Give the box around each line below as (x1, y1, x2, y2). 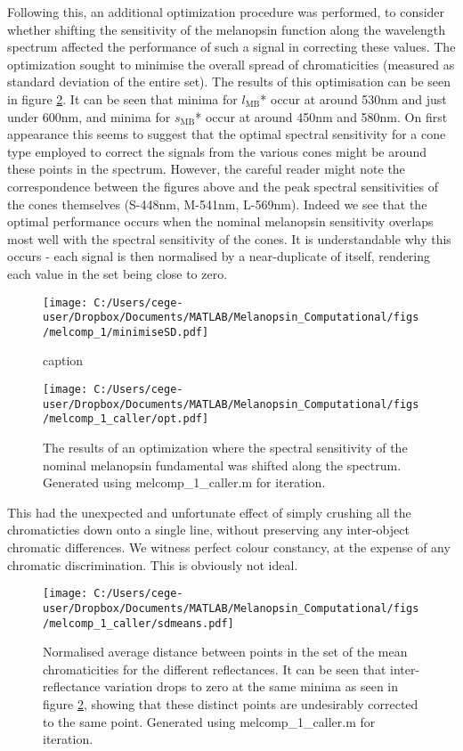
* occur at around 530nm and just (260, 89, 447, 108)
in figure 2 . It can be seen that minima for (7, 89, 238, 108)
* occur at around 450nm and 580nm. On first (195, 107, 448, 126)
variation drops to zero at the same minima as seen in (104, 677, 399, 696)
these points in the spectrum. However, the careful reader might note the (7, 159, 405, 178)
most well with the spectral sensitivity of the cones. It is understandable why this (7, 229, 451, 248)
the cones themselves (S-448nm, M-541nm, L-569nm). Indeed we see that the (7, 194, 427, 213)
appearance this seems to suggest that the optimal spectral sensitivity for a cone (7, 125, 446, 143)
